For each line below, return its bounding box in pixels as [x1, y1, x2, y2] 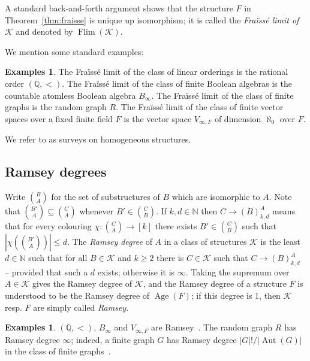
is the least [260, 235, 300, 247]
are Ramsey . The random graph [151, 321, 273, 333]
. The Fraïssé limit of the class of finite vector [116, 101, 284, 113]
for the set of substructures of [51, 190, 160, 202]
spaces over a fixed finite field [5, 112, 113, 125]
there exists [155, 220, 197, 232]
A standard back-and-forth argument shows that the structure [5, 2, 233, 14]
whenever [79, 205, 114, 217]
